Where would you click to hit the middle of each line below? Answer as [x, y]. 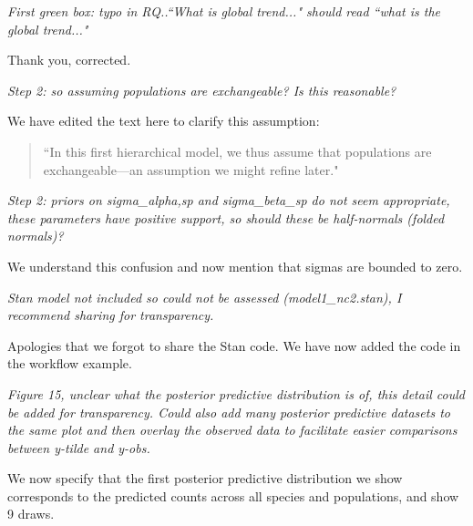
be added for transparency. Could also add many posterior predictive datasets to [229, 412]
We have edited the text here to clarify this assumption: [164, 121]
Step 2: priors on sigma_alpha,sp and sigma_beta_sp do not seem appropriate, [229, 200]
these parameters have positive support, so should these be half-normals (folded [226, 217]
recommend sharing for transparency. [111, 315]
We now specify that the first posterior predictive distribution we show [205, 478]
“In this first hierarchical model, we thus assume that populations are [237, 151]
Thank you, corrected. [69, 60]
